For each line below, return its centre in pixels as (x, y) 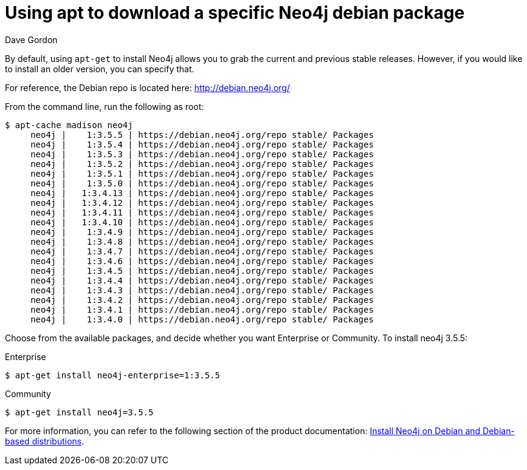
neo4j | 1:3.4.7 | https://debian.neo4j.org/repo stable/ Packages (202, 251)
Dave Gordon (31, 39)
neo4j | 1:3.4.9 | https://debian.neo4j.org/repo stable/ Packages (202, 232)
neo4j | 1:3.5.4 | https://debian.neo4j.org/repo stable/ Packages (202, 144)
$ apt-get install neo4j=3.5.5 (79, 412)
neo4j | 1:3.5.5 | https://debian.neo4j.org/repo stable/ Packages (202, 135)
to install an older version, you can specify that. (100, 69)
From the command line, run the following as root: (105, 106)
